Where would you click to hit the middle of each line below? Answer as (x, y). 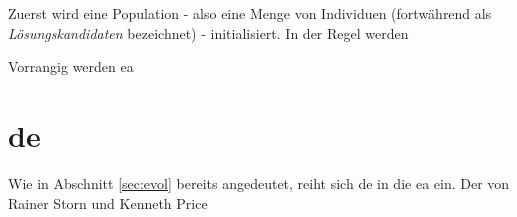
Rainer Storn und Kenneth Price (108, 202)
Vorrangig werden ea (71, 66)
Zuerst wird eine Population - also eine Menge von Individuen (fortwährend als (250, 13)
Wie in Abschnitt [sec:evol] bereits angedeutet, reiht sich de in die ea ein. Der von (259, 182)
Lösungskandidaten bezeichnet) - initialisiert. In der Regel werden (208, 32)
